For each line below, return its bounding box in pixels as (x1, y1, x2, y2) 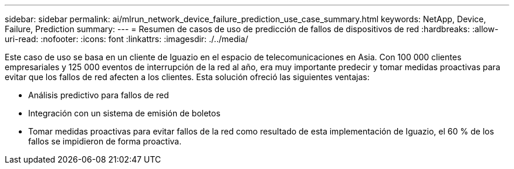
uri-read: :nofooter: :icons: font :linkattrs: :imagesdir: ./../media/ (5, 34, 249, 44)
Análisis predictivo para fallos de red (28, 90, 169, 100)
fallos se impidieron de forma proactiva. (28, 136, 182, 146)
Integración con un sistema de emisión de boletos (28, 108, 221, 118)
